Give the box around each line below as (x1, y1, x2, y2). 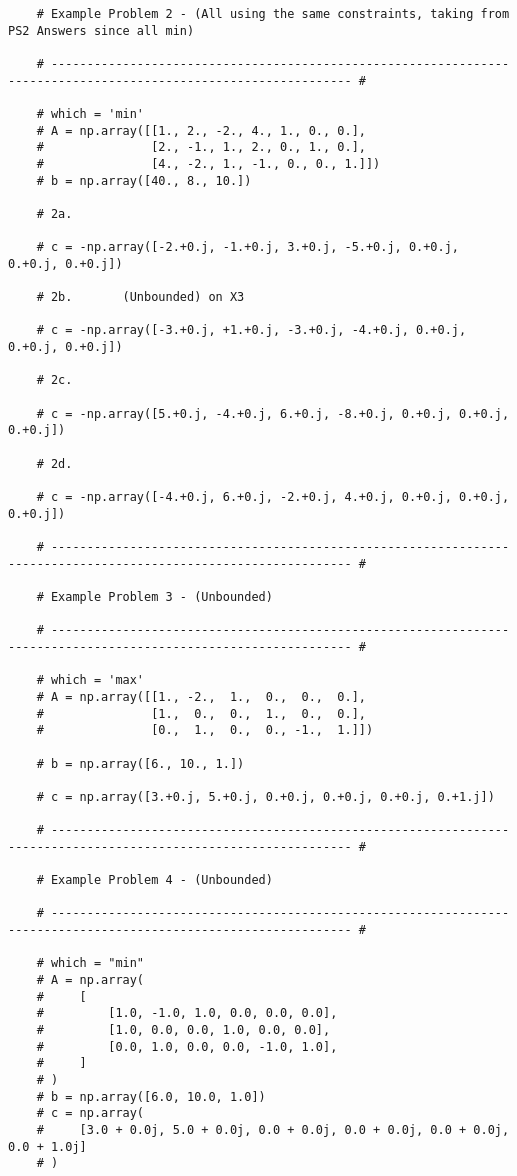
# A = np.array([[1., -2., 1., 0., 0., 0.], (36, 689, 366, 704)
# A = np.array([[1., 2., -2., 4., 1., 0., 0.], (36, 123, 366, 138)
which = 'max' (50, 673, 145, 688)
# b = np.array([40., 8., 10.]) (36, 173, 252, 188)
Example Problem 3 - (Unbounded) (50, 589, 273, 604)
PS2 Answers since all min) (8, 23, 195, 38)
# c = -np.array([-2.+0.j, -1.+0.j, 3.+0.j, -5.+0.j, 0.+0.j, (36, 240, 460, 255)
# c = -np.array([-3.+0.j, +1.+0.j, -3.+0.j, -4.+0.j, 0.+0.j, (36, 323, 467, 338)
